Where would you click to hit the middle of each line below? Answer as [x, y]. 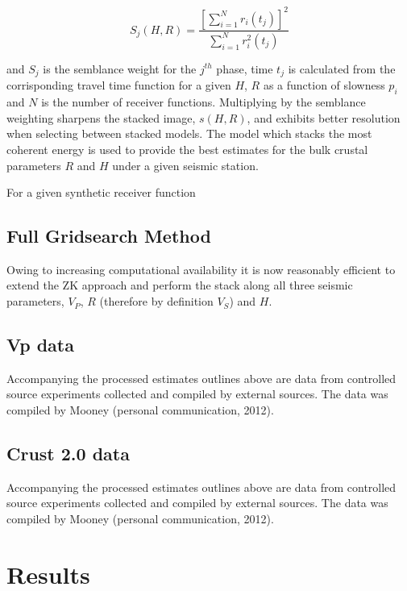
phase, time [245, 68]
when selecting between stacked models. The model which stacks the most [189, 133]
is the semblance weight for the [120, 68]
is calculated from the [342, 68]
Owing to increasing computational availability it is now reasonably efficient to [201, 269]
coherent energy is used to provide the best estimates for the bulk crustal [187, 149]
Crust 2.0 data [68, 454]
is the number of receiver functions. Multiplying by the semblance [203, 102]
